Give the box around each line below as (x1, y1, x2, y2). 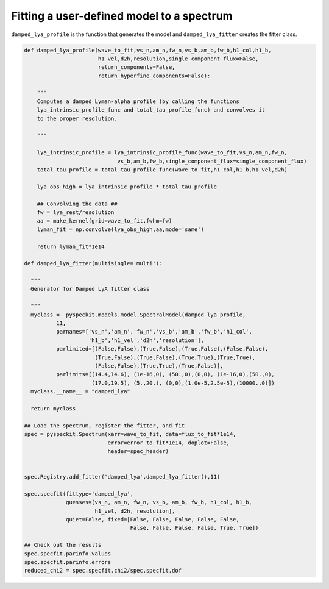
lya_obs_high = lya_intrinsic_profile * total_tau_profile (37, 183, 218, 190)
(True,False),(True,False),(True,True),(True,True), (94, 354, 256, 361)
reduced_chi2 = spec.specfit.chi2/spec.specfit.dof (24, 567, 182, 574)
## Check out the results (24, 541, 102, 549)
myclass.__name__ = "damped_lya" (30, 388, 130, 395)
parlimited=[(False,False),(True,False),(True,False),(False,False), (55, 345, 269, 352)
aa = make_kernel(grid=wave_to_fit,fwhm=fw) (37, 217, 172, 224)
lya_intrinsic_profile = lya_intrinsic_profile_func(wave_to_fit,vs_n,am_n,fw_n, (37, 149, 288, 156)
